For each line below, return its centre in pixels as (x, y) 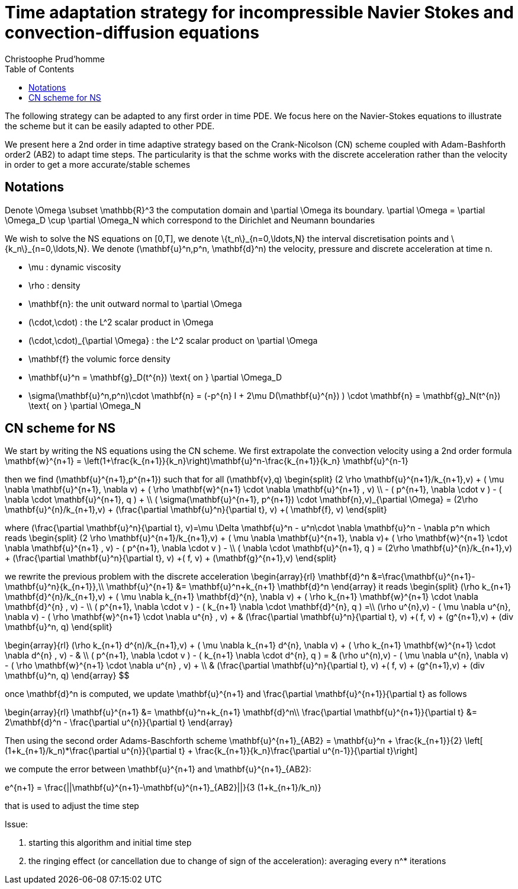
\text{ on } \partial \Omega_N (85, 405)
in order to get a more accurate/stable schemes (98, 164)
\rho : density (54, 285)
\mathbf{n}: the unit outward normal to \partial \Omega (135, 303)
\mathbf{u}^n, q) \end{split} (59, 627)
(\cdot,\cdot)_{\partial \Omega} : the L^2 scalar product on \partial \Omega (173, 340)
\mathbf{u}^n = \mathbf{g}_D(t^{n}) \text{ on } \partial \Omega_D (155, 377)
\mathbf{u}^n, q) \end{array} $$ (67, 676)
